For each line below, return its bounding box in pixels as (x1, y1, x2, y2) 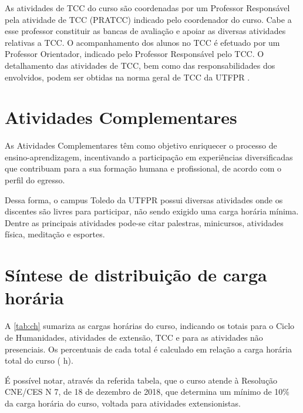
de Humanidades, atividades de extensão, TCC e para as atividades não (5, 331, 263, 343)
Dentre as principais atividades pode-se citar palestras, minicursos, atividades (5, 216, 284, 229)
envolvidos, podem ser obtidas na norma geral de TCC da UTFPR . (5, 70, 250, 83)
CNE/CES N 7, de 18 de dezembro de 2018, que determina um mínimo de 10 (5, 385, 283, 398)
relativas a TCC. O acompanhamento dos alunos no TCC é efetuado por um (5, 36, 280, 48)
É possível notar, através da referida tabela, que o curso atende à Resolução (5, 374, 278, 386)
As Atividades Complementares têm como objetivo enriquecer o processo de (5, 139, 277, 152)
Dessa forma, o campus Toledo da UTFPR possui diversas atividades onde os (5, 193, 283, 206)
